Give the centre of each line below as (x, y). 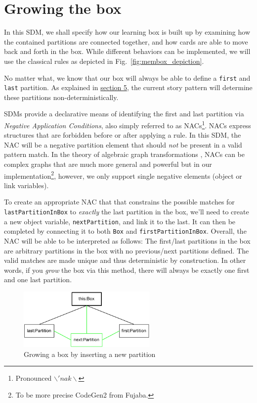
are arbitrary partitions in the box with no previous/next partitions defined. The (127, 250)
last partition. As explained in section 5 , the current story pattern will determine (128, 87)
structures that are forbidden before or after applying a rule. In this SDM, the (123, 135)
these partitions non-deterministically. (61, 97)
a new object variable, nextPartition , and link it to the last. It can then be (120, 221)
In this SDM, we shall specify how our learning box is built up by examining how (127, 32)
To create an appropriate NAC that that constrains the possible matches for (119, 202)
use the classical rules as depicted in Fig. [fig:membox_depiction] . (104, 61)
